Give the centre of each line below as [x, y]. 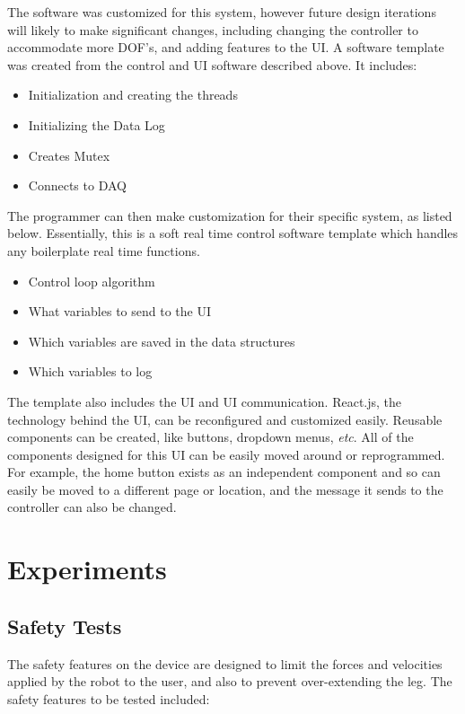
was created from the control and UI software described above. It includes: [212, 64]
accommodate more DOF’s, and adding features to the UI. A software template [226, 47]
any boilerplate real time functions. [104, 250]
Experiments [87, 569]
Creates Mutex [69, 155]
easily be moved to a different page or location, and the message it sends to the [225, 489]
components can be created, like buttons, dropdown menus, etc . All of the [211, 437]
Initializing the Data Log [97, 124]
